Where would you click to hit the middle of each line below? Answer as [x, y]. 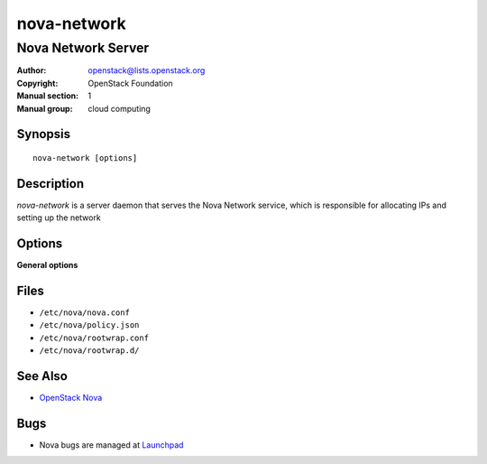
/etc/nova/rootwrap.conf [94, 338]
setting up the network [59, 218]
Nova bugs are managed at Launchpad [111, 445]
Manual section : [48, 96]
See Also [42, 376]
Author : [32, 70]
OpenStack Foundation [130, 83]
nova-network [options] [85, 158]
